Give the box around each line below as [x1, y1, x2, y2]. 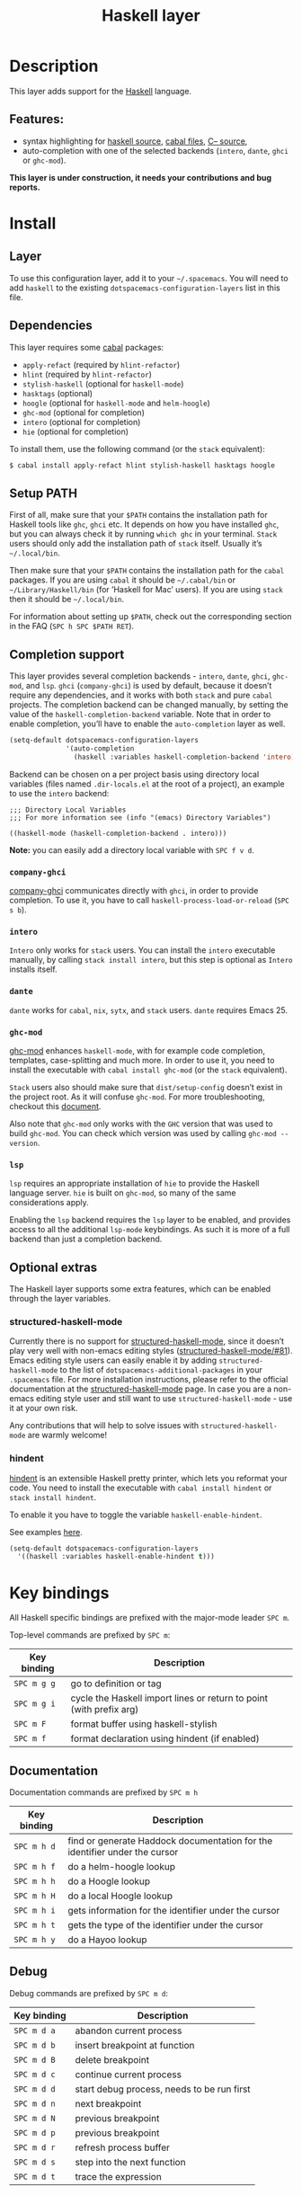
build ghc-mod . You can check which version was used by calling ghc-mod [9, 1127, 277, 1138]
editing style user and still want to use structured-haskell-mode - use [35, 1393, 293, 1404]
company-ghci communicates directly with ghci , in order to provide [9, 884, 259, 895]
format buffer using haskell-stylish [70, 1718, 218, 1730]
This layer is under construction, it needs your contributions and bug [9, 172, 272, 182]
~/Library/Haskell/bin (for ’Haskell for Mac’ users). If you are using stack [9, 584, 283, 595]
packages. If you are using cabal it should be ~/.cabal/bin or [9, 574, 236, 585]
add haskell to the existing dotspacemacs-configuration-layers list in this [9, 282, 280, 293]
